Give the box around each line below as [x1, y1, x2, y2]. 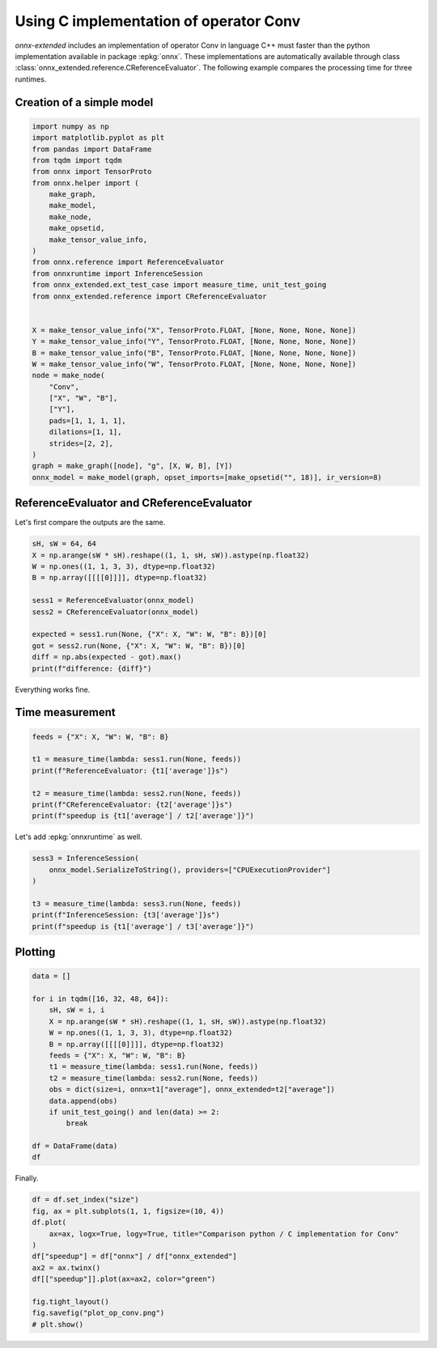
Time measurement [15, 706, 117, 719]
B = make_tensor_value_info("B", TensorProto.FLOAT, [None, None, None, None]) [32, 348, 357, 358]
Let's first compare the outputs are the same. [15, 518, 166, 528]
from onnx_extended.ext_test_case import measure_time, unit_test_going [32, 280, 327, 290]
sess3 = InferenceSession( [32, 854, 139, 863]
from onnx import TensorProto [32, 167, 152, 176]
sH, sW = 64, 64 [32, 539, 97, 549]
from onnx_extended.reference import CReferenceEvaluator [32, 291, 267, 301]
